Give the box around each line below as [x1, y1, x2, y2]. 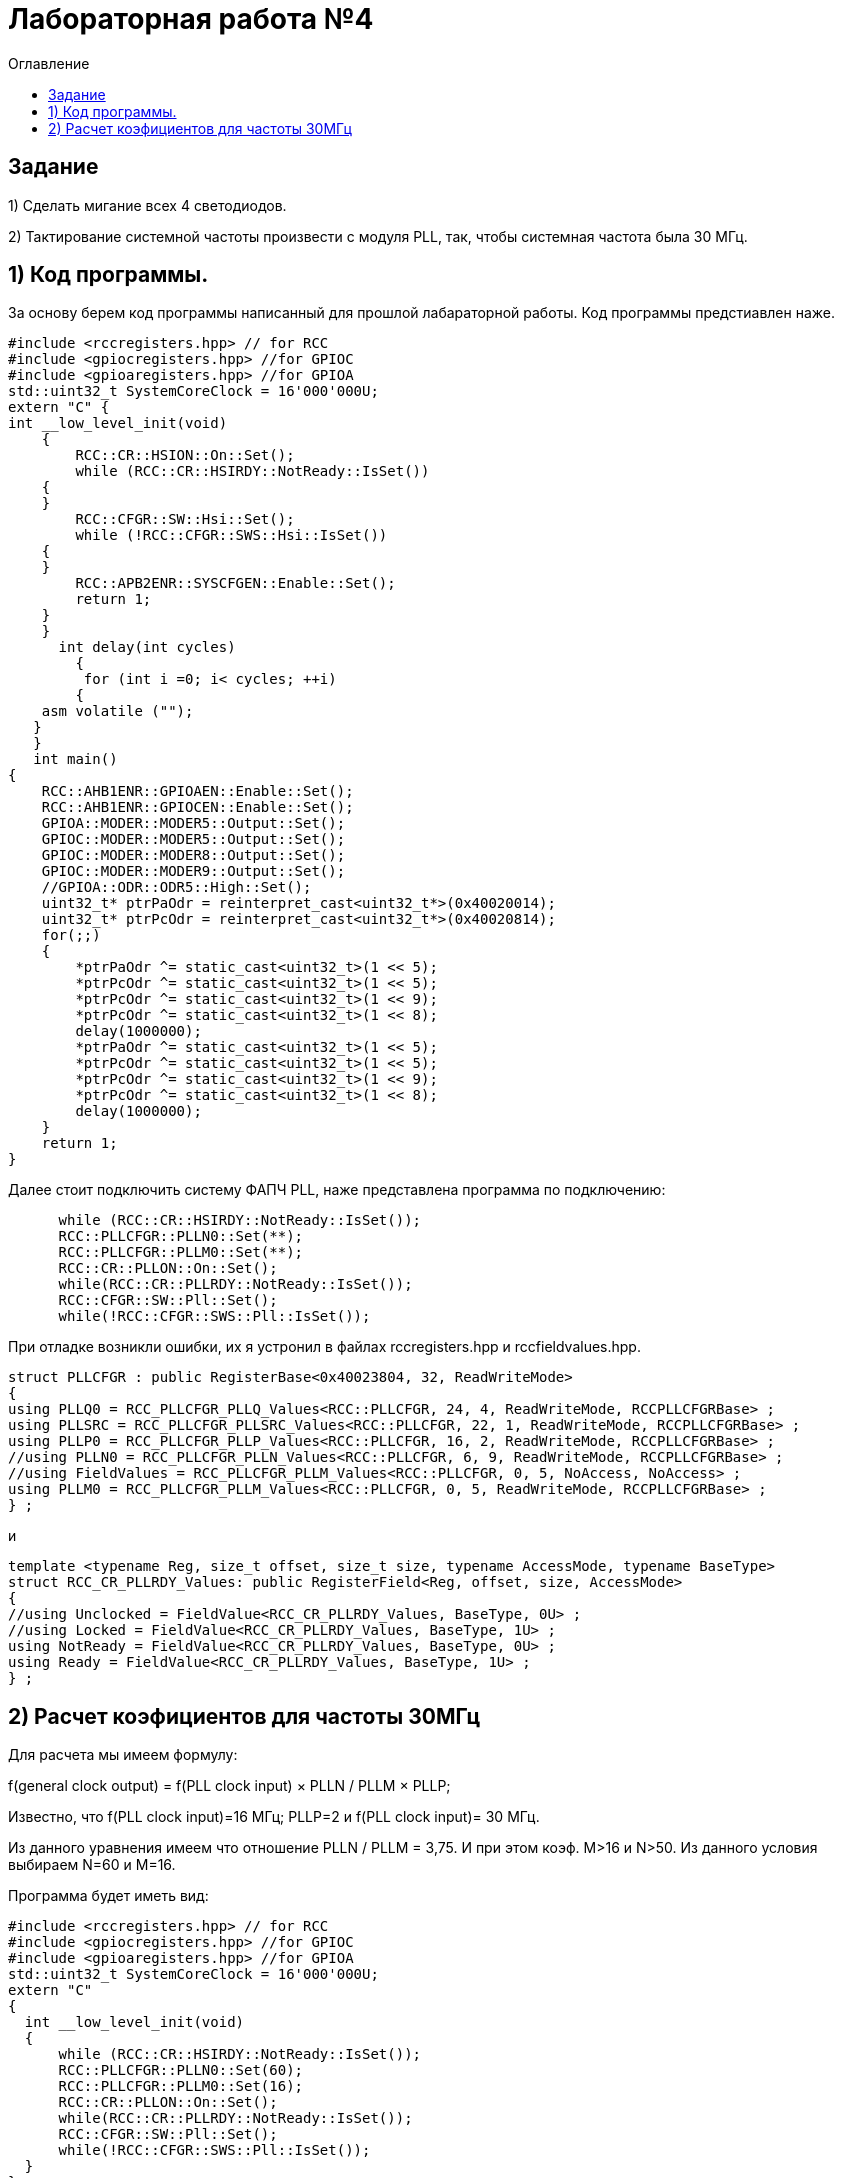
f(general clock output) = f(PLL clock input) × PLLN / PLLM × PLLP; [8, 1777, 451, 1795]
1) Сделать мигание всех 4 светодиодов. [8, 196, 287, 214]
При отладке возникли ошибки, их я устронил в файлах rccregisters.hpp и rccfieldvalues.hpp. [8, 1338, 641, 1356]
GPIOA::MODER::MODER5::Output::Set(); [41, 815, 346, 832]
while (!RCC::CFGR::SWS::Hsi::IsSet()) [75, 527, 388, 544]
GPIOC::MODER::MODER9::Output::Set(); [41, 863, 346, 880]
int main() [33, 751, 118, 768]
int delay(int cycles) [58, 639, 236, 656]
